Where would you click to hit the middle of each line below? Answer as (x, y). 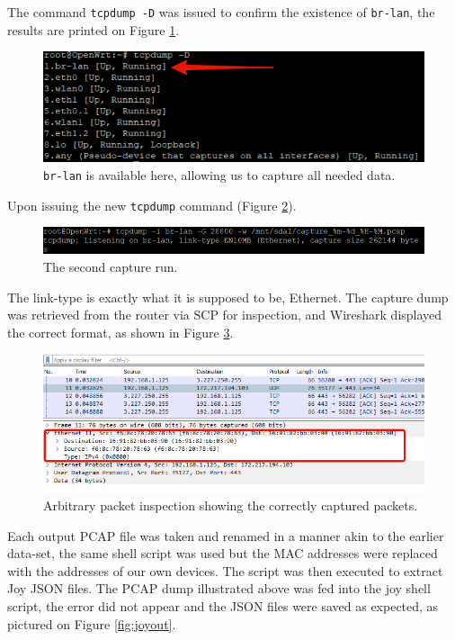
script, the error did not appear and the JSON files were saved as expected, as (223, 605)
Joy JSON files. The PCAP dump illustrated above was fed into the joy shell (219, 588)
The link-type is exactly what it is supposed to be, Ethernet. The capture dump (228, 297)
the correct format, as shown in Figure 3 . (120, 332)
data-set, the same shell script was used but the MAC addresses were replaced (223, 553)
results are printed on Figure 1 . (94, 29)
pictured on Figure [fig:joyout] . (92, 623)
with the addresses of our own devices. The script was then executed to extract (225, 570)
